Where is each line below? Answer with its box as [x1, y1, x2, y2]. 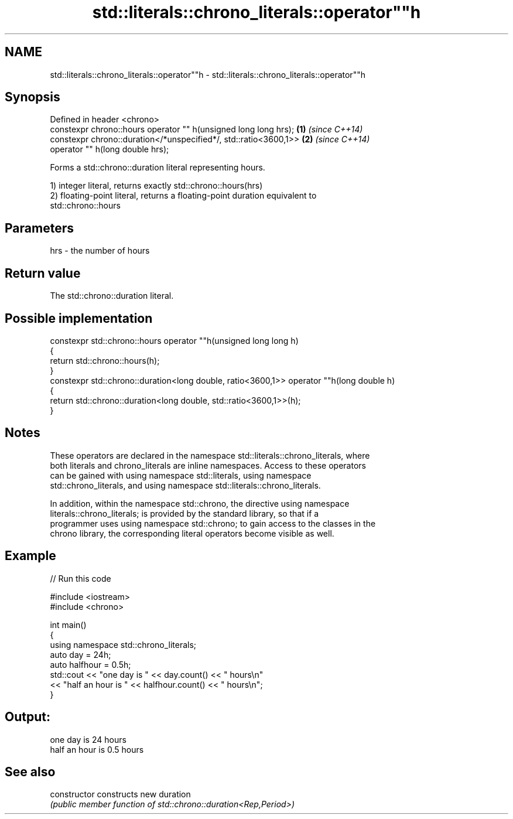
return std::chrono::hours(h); [50, 355, 160, 366]
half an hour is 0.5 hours [50, 744, 144, 755]
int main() [50, 619, 87, 630]
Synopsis [5, 90, 60, 105]
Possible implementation [5, 310, 153, 326]
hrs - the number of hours [50, 245, 150, 256]
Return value [5, 265, 81, 281]
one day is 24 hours [50, 734, 126, 745]
